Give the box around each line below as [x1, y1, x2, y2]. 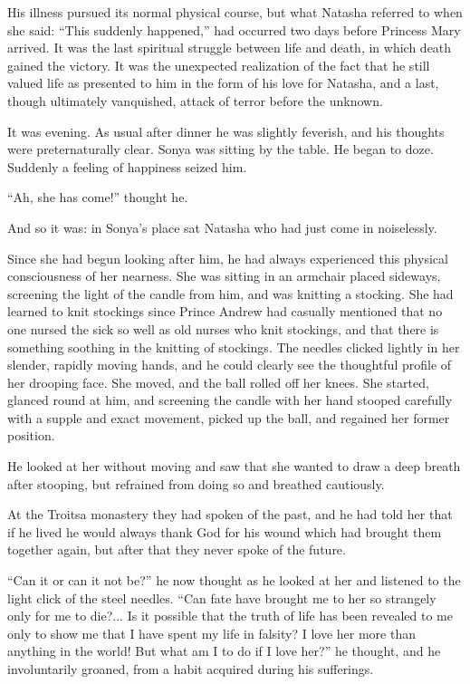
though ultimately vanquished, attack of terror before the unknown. [7, 91, 383, 110]
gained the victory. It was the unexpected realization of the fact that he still [7, 55, 430, 74]
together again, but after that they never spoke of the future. [7, 540, 346, 559]
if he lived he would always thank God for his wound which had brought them [7, 522, 442, 541]
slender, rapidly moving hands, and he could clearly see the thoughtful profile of [7, 355, 452, 374]
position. [7, 426, 55, 445]
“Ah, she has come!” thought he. [7, 188, 188, 207]
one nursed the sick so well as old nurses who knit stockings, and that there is [7, 319, 439, 338]
